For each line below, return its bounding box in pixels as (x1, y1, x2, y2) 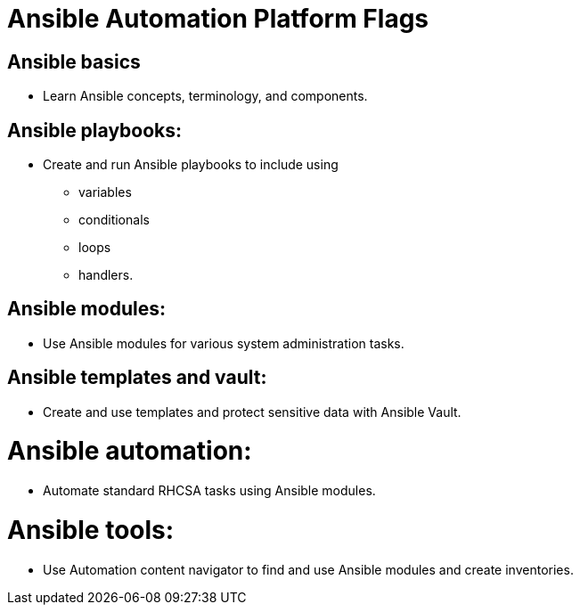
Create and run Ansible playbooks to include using (43, 157, 339, 173)
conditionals (78, 212, 150, 228)
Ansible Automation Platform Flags (7, 4, 429, 34)
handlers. (78, 267, 134, 283)
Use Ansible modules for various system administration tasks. (43, 335, 404, 351)
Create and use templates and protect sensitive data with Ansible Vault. (43, 404, 462, 420)
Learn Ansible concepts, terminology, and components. (43, 88, 368, 104)
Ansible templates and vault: (7, 366, 267, 389)
